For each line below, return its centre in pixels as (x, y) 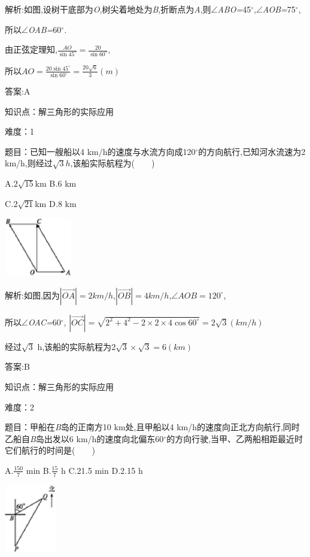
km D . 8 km (56, 203)
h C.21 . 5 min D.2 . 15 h (102, 470)
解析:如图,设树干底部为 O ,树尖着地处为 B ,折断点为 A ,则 (108, 9)
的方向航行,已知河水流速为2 (252, 151)
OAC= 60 (44, 322)
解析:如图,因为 (32, 295)
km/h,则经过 (29, 163)
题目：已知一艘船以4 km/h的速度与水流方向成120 (100, 151)
